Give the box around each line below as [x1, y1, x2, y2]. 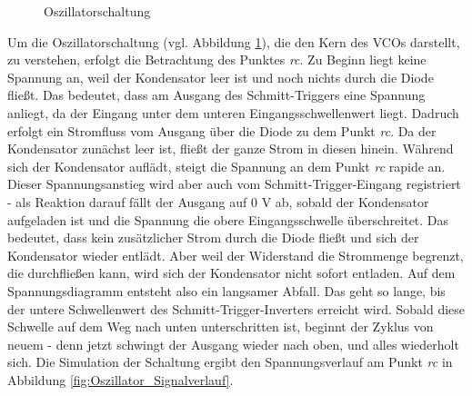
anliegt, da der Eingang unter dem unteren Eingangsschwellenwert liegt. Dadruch [7, 103, 459, 122]
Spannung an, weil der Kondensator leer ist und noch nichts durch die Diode [7, 67, 434, 86]
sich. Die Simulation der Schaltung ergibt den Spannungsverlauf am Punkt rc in [7, 352, 453, 371]
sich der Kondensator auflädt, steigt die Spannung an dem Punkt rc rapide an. [7, 156, 446, 175]
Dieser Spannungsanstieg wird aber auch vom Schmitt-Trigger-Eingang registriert [7, 174, 461, 193]
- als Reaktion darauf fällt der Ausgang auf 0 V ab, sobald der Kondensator [7, 192, 429, 211]
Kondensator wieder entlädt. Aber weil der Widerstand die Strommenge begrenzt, [7, 245, 464, 264]
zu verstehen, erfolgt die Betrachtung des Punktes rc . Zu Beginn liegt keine [7, 50, 427, 69]
